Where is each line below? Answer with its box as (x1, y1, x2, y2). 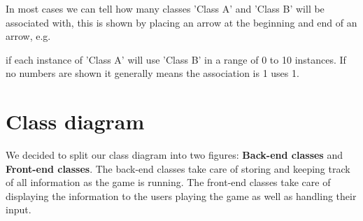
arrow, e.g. (6, 29, 51, 43)
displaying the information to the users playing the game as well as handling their (6, 188, 357, 203)
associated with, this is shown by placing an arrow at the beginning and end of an (6, 15, 357, 29)
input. (6, 202, 31, 217)
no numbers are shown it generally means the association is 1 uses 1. (6, 66, 299, 80)
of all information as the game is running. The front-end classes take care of (6, 175, 331, 190)
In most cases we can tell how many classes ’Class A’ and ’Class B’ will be (6, 1, 325, 15)
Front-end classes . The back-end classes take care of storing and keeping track (6, 161, 350, 176)
